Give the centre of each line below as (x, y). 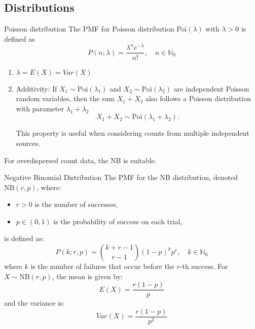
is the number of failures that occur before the (102, 266)
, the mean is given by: (87, 276)
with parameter (40, 108)
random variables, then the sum (65, 98)
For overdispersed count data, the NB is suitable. (80, 160)
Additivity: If (37, 88)
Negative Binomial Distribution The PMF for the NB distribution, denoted (121, 177)
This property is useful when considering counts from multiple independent (133, 133)
